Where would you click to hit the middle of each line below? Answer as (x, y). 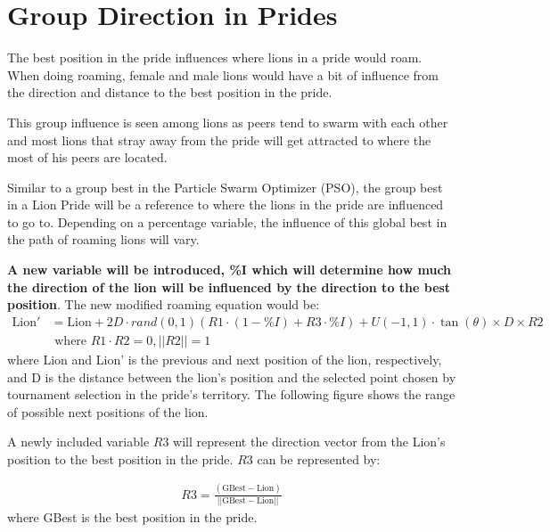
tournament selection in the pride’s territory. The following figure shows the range (231, 394)
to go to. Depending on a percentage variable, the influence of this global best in (227, 221)
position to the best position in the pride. (120, 458)
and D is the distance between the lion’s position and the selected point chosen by (232, 376)
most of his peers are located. (87, 157)
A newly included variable (78, 442)
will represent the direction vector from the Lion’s (309, 442)
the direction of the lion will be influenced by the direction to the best (229, 286)
